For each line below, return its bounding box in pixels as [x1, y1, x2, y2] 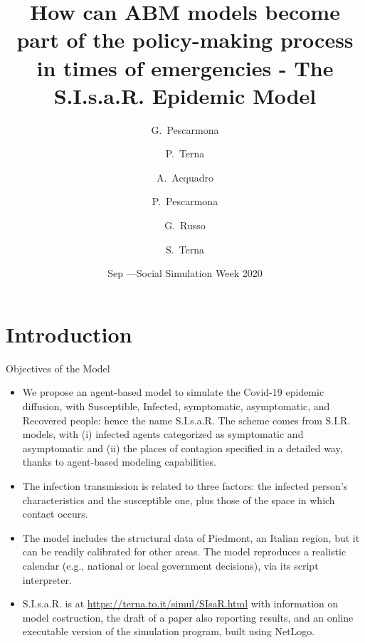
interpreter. [22, 572, 72, 587]
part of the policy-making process [16, 25, 354, 54]
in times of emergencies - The [36, 53, 334, 82]
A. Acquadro [156, 169, 214, 184]
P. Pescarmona [152, 194, 218, 209]
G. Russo [164, 218, 206, 233]
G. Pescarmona [151, 122, 219, 137]
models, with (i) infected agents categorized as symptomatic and [22, 427, 304, 441]
